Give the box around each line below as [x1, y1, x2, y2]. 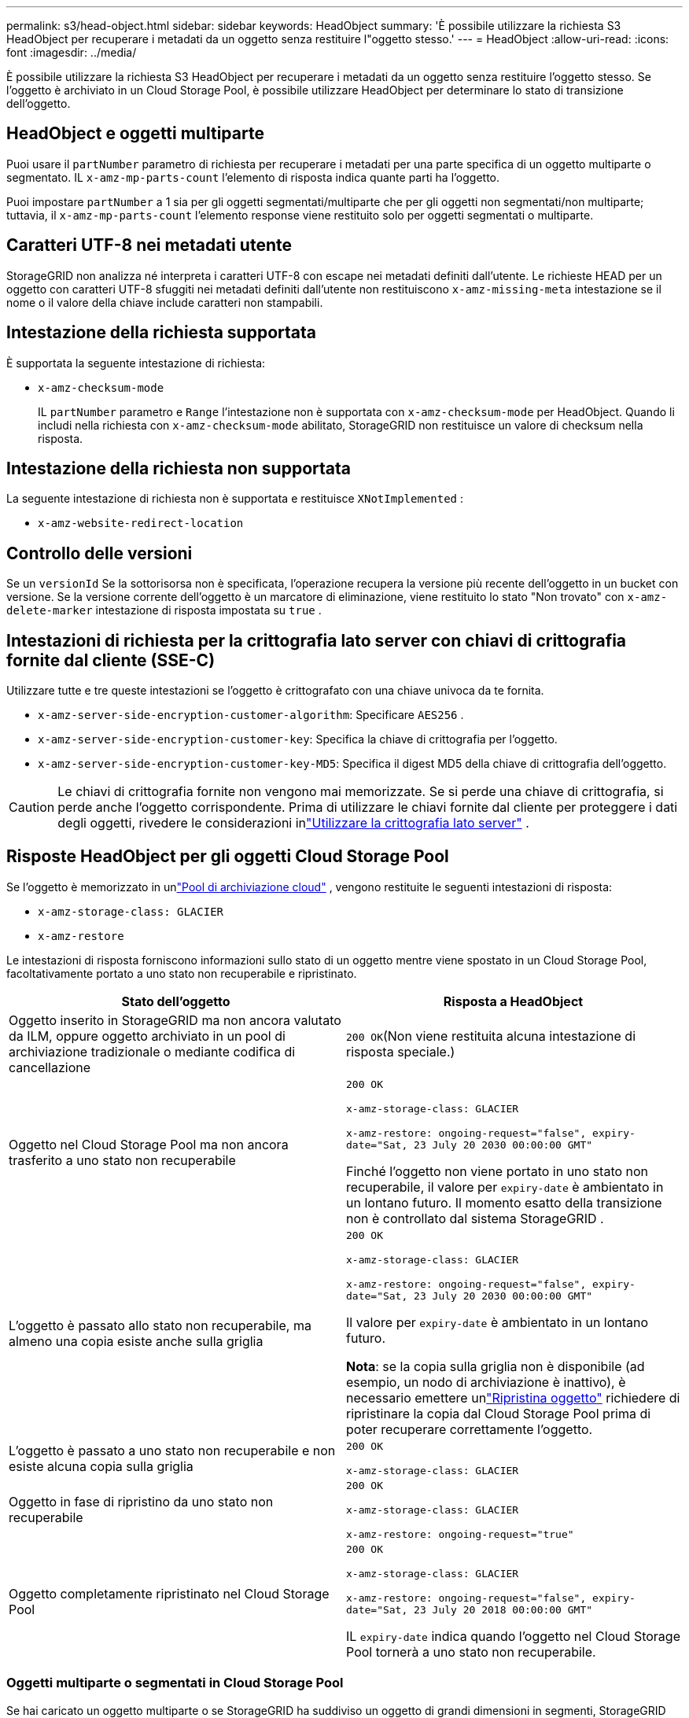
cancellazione [9, 1059, 91, 1075]
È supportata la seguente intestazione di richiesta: [6, 356, 266, 370]
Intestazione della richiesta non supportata [6, 458, 351, 478]
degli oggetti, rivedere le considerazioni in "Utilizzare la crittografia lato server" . [57, 815, 529, 831]
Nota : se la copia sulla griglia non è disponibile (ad [346, 1358, 645, 1374]
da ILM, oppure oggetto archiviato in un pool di [9, 1027, 286, 1044]
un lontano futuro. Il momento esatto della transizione [346, 1194, 662, 1211]
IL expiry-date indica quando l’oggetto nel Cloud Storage [346, 1628, 680, 1644]
